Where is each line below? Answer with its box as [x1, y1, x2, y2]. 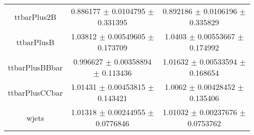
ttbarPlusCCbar [8, 86, 63, 98]
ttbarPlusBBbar [8, 61, 63, 73]
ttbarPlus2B [14, 11, 56, 22]
